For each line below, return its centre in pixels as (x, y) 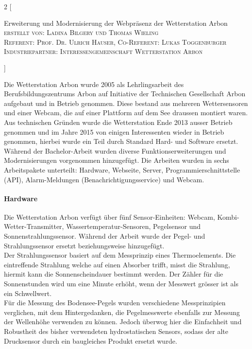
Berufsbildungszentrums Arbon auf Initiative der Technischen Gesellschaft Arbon (125, 94)
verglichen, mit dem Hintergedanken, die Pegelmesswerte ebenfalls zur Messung (122, 312)
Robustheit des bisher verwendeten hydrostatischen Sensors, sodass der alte (116, 331)
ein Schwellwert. (28, 293)
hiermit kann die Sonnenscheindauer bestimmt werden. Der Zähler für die (114, 274)
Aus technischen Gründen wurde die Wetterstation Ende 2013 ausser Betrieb (118, 122)
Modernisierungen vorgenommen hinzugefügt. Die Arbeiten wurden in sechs (117, 160)
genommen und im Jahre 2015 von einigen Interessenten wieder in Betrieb (114, 131)
